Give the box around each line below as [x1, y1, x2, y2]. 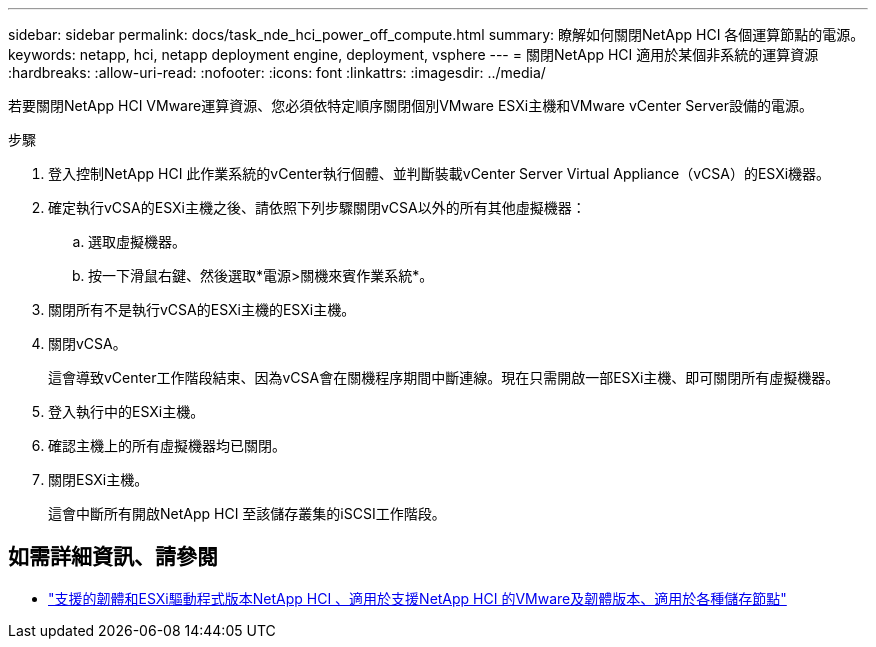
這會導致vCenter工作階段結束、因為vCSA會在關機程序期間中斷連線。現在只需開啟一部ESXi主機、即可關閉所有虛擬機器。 [48, 369, 840, 386]
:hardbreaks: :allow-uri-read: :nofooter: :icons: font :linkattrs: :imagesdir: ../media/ [8, 64, 546, 81]
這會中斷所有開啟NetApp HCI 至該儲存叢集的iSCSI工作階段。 [48, 505, 446, 522]
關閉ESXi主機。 [48, 471, 149, 488]
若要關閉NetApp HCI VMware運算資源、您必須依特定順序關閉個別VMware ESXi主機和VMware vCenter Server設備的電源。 [8, 97, 813, 114]
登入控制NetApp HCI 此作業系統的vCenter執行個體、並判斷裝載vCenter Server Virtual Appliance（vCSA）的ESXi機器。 [48, 165, 831, 182]
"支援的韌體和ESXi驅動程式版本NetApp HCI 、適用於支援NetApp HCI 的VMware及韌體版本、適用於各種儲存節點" [48, 589, 787, 607]
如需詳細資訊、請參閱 [8, 544, 218, 570]
